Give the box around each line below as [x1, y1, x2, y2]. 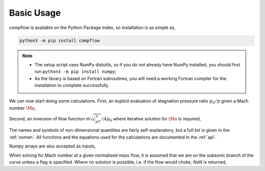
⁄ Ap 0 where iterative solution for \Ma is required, [102, 116, 201, 123]
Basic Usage [9, 7, 61, 18]
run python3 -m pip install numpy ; [34, 69, 117, 75]
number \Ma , [9, 105, 36, 111]
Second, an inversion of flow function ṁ [9, 116, 91, 122]
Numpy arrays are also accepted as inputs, [9, 143, 96, 149]
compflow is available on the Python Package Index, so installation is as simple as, [9, 25, 176, 30]
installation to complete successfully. [34, 83, 110, 88]
